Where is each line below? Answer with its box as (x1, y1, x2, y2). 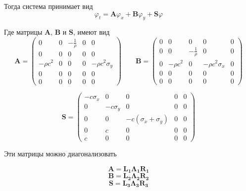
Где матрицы (4, 27, 43, 37)
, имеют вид (73, 27, 110, 37)
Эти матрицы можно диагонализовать (4, 148, 117, 159)
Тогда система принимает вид (4, 1, 93, 11)
